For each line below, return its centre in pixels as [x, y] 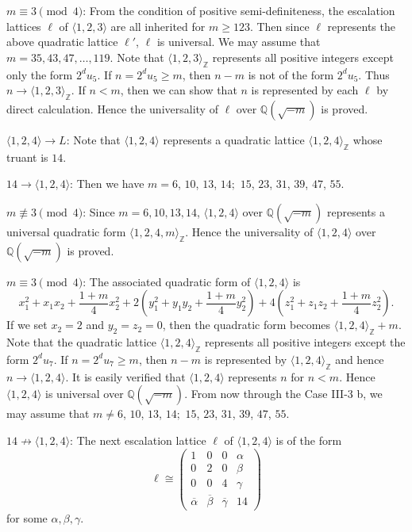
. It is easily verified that [125, 376]
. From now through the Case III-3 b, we [283, 394]
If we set [27, 325]
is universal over [85, 394]
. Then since [279, 26]
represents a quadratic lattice [234, 139]
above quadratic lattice [62, 42]
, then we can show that [179, 90]
